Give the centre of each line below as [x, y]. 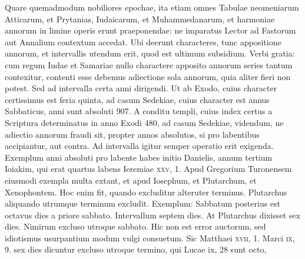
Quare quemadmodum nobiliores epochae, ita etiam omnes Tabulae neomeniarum [152, 7]
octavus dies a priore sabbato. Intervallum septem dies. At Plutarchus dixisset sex [152, 215]
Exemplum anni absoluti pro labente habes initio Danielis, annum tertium [139, 157]
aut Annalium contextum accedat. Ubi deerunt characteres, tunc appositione [143, 41]
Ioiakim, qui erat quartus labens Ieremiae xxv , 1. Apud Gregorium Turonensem [148, 169]
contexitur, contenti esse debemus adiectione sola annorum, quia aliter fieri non [148, 76]
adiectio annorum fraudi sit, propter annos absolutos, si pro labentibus [132, 134]
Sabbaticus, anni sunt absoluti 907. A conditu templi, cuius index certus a [139, 111]
